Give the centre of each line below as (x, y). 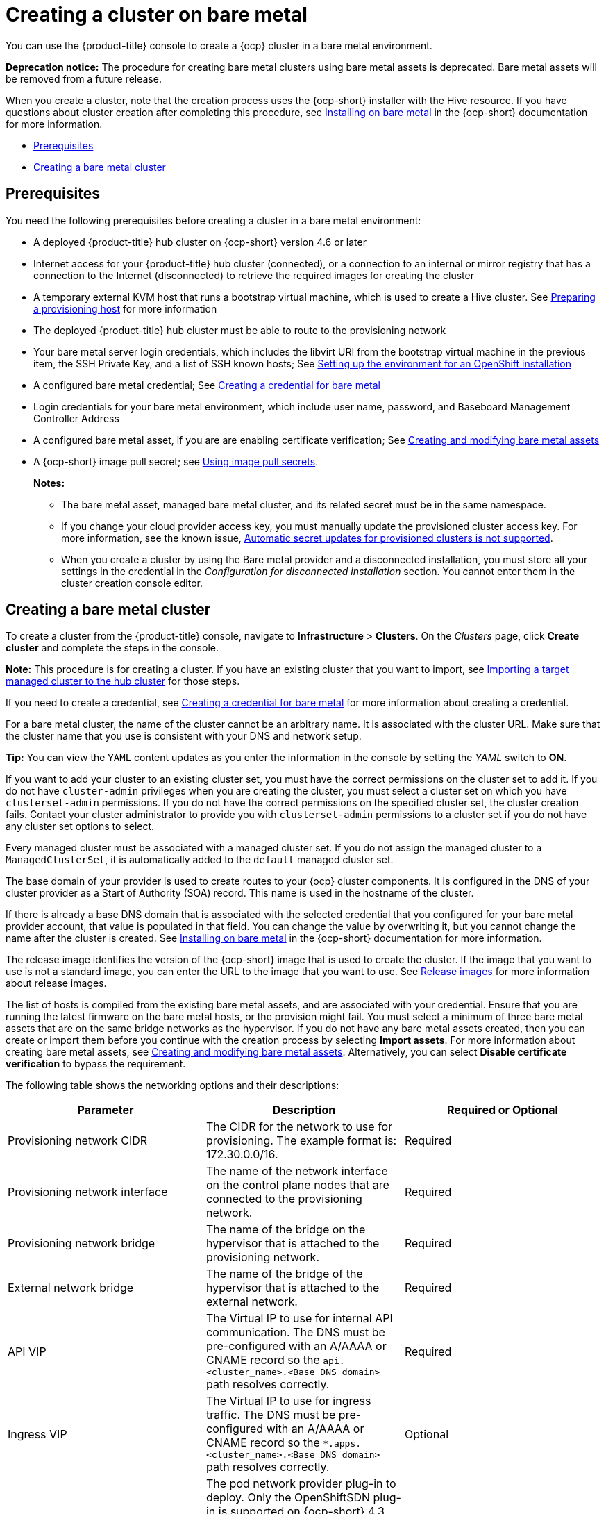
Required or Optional (503, 1110)
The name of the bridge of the (284, 1274)
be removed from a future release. (84, 78)
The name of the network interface (297, 1171)
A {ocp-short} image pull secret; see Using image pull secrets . (176, 461)
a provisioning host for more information (125, 308)
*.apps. (342, 1444)
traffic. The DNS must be (271, 1415)
